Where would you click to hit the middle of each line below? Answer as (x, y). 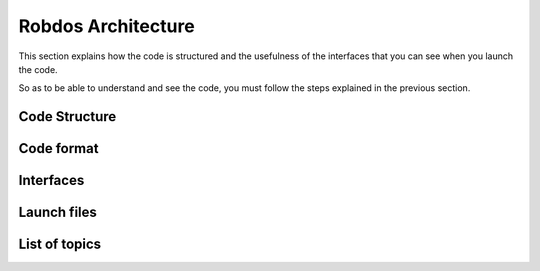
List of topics (60, 244)
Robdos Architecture (106, 26)
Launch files (57, 212)
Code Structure (67, 116)
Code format (58, 148)
